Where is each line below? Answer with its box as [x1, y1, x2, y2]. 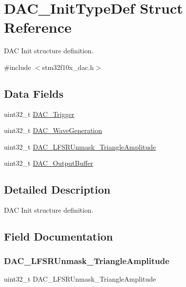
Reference [4, 17, 72, 37]
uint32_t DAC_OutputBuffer [4, 158, 93, 168]
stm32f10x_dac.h [42, 62, 94, 72]
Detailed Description [4, 182, 111, 197]
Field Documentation [4, 229, 113, 244]
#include [4, 62, 31, 72]
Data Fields [4, 86, 64, 101]
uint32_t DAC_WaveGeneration [4, 125, 103, 135]
